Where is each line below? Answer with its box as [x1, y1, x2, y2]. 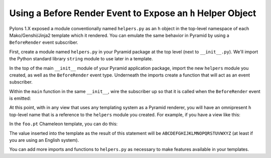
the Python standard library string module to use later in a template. [9, 56, 153, 62]
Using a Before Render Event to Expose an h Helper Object [9, 8, 256, 19]
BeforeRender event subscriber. [9, 39, 79, 45]
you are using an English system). [9, 137, 79, 143]
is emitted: [9, 96, 31, 102]
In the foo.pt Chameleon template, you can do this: [9, 121, 118, 127]
